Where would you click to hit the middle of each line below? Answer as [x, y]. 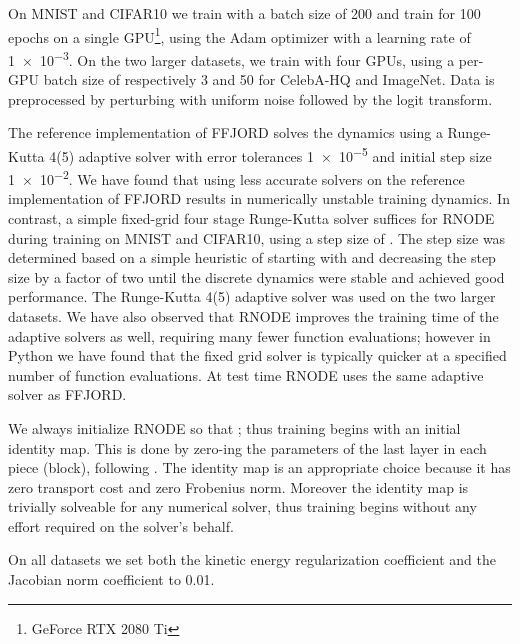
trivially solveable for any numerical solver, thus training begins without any [242, 506]
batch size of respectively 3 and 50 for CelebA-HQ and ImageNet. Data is [269, 79]
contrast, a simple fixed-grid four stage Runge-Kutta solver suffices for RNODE [251, 217]
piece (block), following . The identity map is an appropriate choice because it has [259, 467]
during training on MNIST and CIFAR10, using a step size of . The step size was [257, 237]
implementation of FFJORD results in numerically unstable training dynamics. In [259, 198]
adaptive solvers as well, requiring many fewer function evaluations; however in [249, 335]
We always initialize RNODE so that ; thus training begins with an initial [234, 427]
